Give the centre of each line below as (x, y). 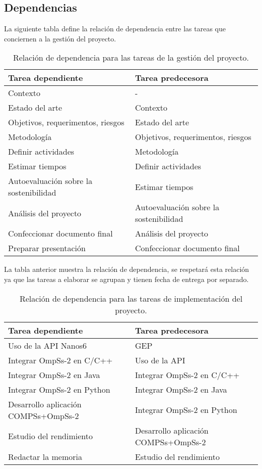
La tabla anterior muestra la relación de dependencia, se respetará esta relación (127, 269)
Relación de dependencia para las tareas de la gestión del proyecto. (131, 58)
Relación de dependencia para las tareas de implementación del (131, 298)
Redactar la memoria (45, 456)
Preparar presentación (47, 248)
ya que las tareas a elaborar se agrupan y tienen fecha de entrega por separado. (126, 279)
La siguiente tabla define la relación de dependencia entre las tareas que (115, 29)
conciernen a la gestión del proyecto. (60, 38)
